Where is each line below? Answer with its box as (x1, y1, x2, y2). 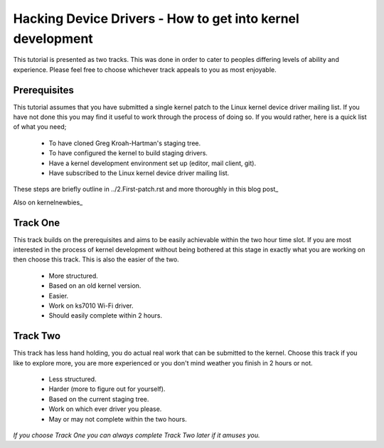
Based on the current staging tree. (48, 395, 149, 403)
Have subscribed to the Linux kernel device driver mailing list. (48, 168, 230, 177)
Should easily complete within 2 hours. (48, 311, 163, 320)
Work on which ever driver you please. (48, 405, 162, 413)
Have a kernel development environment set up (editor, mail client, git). (48, 159, 256, 167)
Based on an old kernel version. (48, 281, 142, 290)
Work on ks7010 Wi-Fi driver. (48, 301, 134, 310)
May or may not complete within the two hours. (48, 415, 188, 423)
